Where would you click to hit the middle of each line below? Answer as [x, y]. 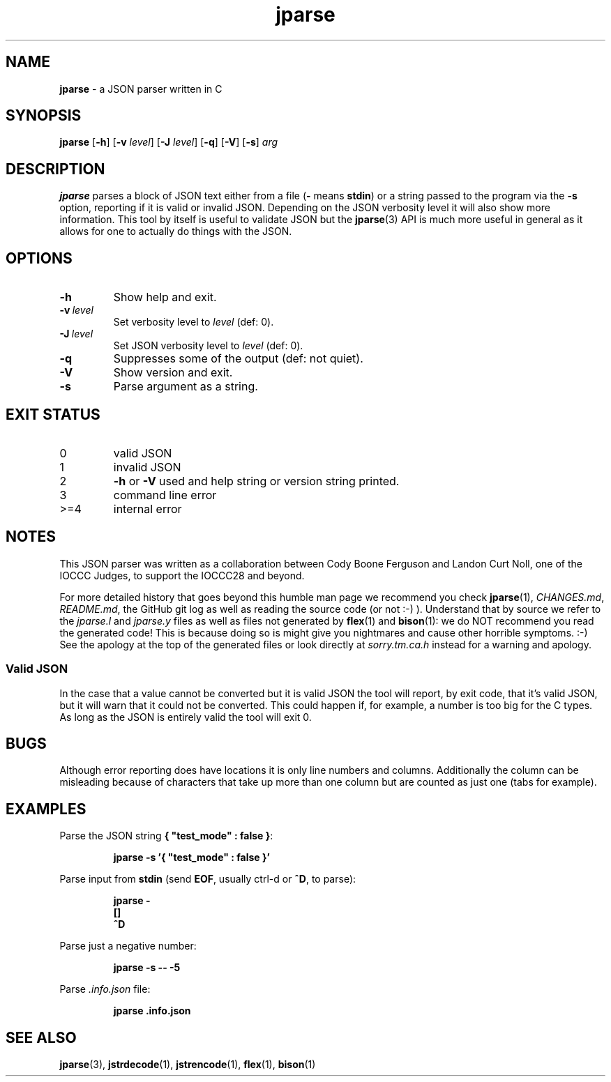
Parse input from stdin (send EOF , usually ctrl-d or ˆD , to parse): [208, 879]
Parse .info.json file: [105, 989]
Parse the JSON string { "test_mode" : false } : [166, 836]
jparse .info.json [152, 1011]
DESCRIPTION [55, 169]
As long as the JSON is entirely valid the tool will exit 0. [186, 717]
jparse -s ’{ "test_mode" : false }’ [191, 858]
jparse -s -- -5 [147, 968]
